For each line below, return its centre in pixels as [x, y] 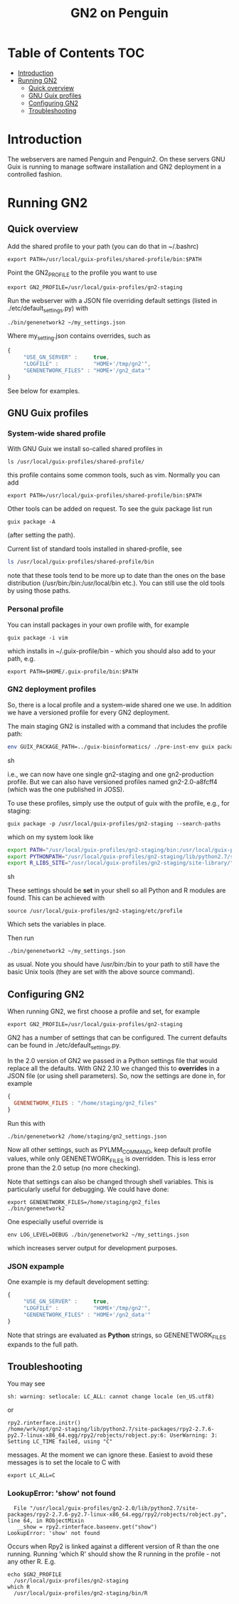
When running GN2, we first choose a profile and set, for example [104, 1011]
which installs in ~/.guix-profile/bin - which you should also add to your [112, 651]
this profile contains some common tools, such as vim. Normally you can [114, 475]
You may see [26, 1384]
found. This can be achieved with [56, 898]
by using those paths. [39, 591]
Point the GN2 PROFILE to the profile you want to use [83, 273]
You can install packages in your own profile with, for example [99, 625]
